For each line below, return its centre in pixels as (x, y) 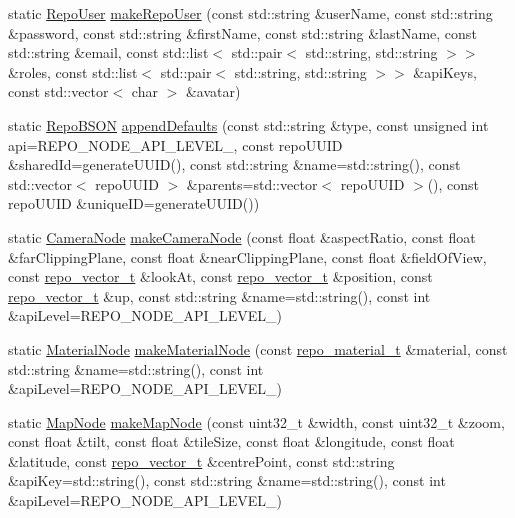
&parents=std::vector (252, 183)
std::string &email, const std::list (108, 52)
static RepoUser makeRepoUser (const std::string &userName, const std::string (250, 13)
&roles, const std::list (73, 71)
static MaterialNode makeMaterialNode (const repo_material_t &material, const (258, 348)
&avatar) (213, 91)
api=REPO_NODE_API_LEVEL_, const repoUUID (175, 144)
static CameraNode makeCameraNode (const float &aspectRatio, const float (242, 236)
